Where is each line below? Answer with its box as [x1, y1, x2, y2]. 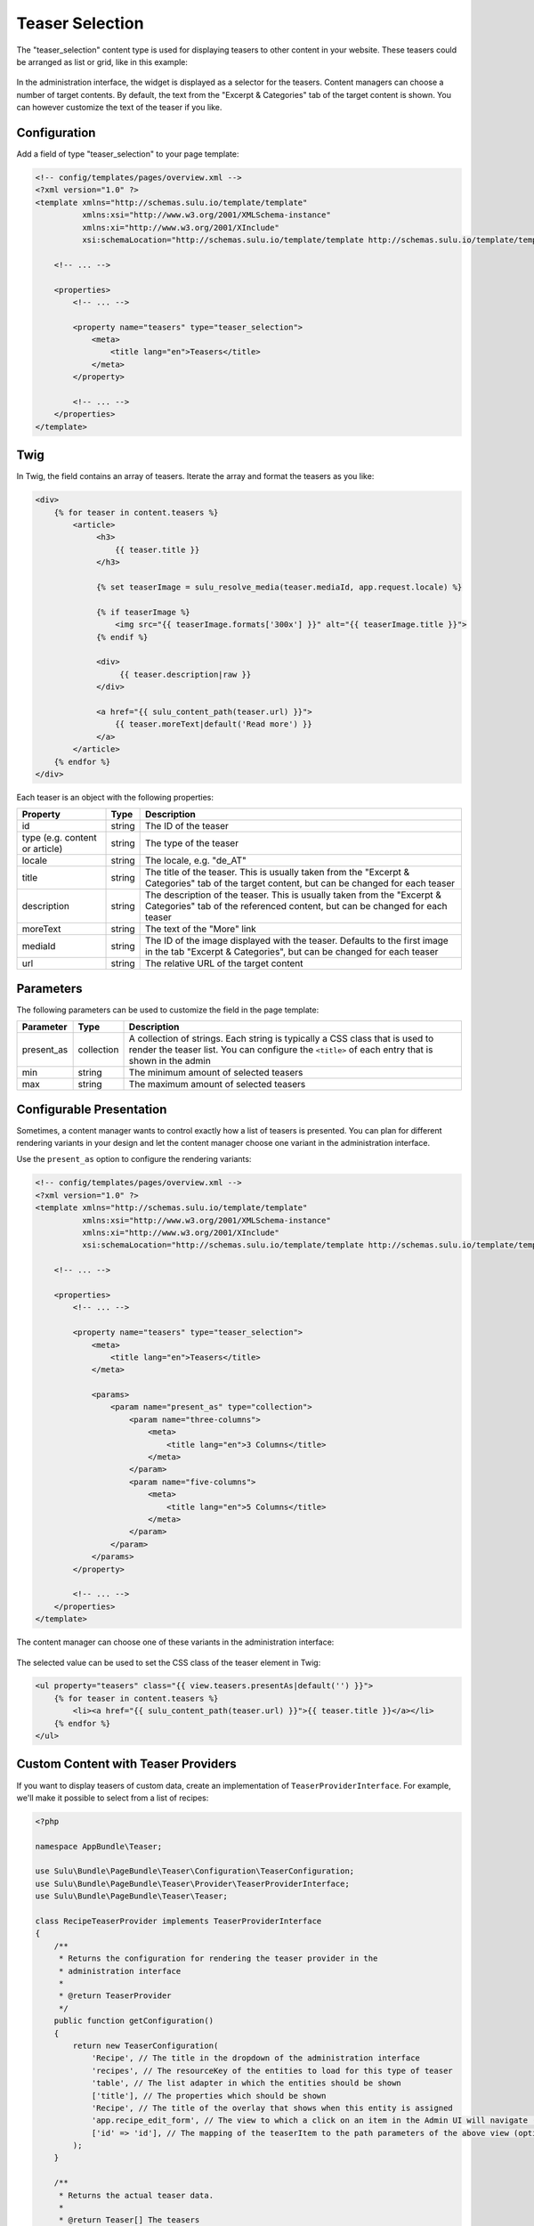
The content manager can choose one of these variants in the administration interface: [16, 1637, 335, 1647]
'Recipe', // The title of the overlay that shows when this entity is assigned [91, 2102, 453, 2113]
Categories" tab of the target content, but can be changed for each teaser [145, 877, 456, 890]
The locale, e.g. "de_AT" [145, 855, 247, 867]
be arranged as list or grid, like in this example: [16, 56, 189, 67]
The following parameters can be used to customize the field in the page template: [16, 1004, 320, 1015]
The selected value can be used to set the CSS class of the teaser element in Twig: [16, 1657, 321, 1668]
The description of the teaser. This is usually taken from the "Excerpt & [145, 889, 442, 901]
